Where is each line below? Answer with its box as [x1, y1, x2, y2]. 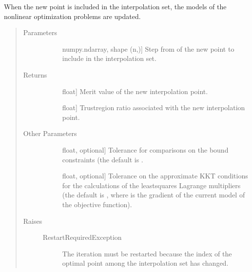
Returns [23, 69, 47, 79]
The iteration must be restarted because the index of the [62, 248, 232, 258]
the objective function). [62, 199, 132, 209]
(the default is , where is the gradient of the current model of [62, 190, 245, 200]
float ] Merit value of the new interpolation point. [62, 86, 208, 96]
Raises [23, 215, 42, 226]
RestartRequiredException [42, 232, 122, 242]
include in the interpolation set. [62, 53, 156, 63]
